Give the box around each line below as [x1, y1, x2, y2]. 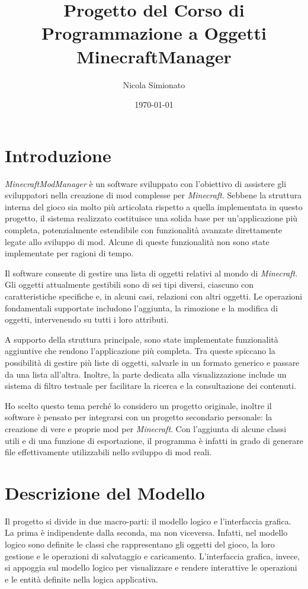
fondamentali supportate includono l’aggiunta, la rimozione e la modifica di [5, 301, 278, 314]
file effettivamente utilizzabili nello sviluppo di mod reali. [5, 446, 212, 458]
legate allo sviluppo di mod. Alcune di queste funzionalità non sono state [5, 235, 269, 247]
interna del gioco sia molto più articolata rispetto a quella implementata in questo [5, 200, 303, 213]
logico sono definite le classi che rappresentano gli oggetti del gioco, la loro [5, 538, 275, 550]
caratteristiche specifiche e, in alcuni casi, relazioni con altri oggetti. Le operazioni [5, 289, 303, 302]
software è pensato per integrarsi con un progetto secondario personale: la [5, 411, 272, 423]
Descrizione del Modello [5, 480, 205, 504]
